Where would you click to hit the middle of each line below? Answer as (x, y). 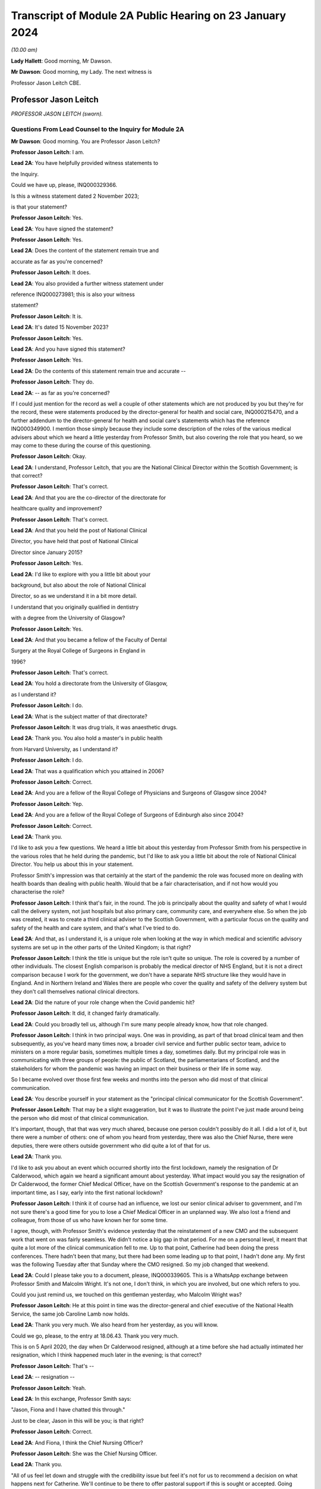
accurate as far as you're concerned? (57, 261)
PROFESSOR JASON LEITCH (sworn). (57, 114)
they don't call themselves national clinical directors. (75, 991)
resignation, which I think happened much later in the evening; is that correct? (106, 1355)
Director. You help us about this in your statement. (72, 864)
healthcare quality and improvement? (56, 509)
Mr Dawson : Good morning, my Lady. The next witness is (81, 72)
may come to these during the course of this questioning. (81, 445)
